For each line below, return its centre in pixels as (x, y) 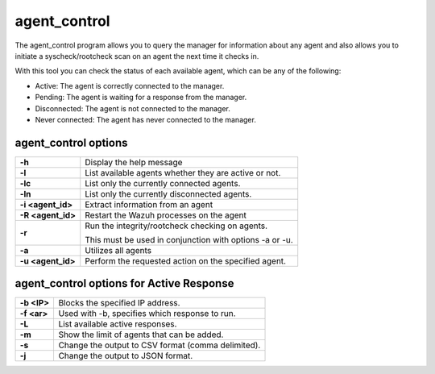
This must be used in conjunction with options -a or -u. (189, 239)
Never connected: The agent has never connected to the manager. (146, 119)
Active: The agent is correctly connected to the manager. (130, 85)
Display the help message (134, 162)
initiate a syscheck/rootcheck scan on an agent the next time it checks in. (137, 56)
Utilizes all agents (118, 250)
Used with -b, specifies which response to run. (147, 314)
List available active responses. (118, 324)
